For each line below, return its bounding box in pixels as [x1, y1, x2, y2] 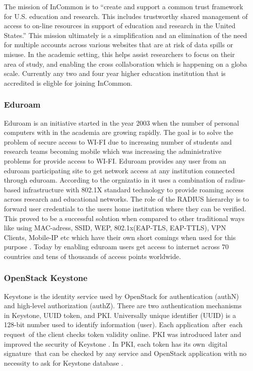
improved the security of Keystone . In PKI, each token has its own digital [4, 338, 228, 349]
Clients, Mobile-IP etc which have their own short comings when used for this [4, 232, 236, 242]
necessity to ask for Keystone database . [4, 357, 124, 368]
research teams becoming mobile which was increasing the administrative [4, 146, 221, 156]
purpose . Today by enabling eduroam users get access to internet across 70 [4, 241, 229, 252]
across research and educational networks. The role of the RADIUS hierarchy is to [4, 194, 249, 204]
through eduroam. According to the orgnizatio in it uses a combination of [4, 175, 223, 185]
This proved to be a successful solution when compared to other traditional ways [4, 213, 245, 223]
